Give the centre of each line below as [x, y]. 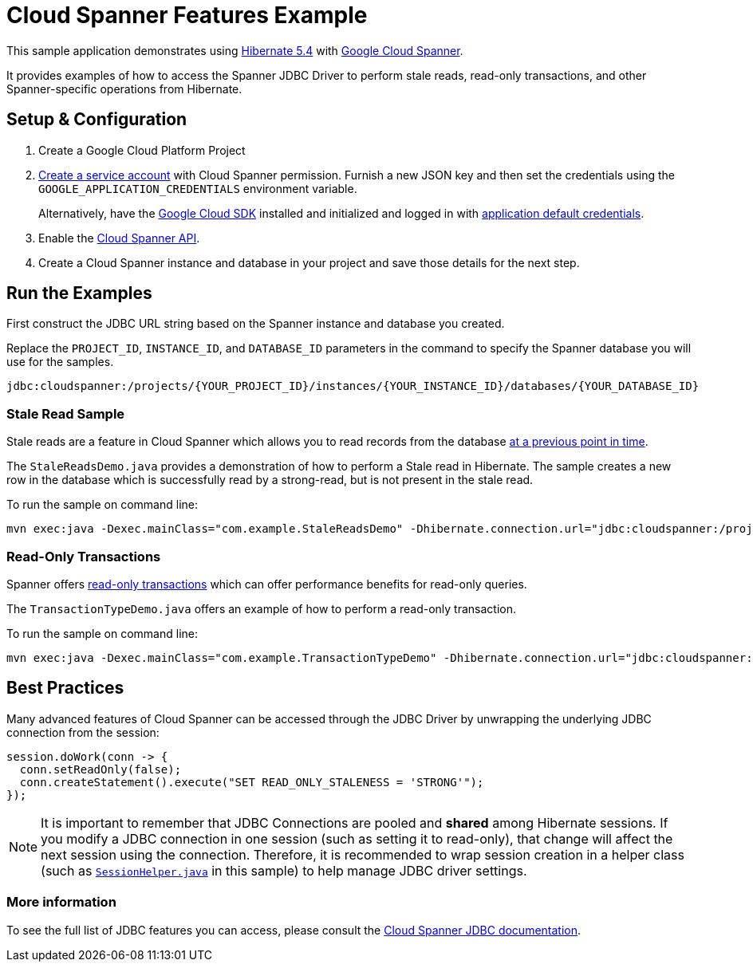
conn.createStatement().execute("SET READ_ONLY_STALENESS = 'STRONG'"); [252, 782]
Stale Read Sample [66, 413]
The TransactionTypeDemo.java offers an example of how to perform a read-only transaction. [261, 608]
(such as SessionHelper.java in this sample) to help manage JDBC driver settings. [284, 870]
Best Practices [65, 688]
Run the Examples [79, 293]
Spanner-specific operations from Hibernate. [124, 89]
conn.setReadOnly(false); [101, 769]
